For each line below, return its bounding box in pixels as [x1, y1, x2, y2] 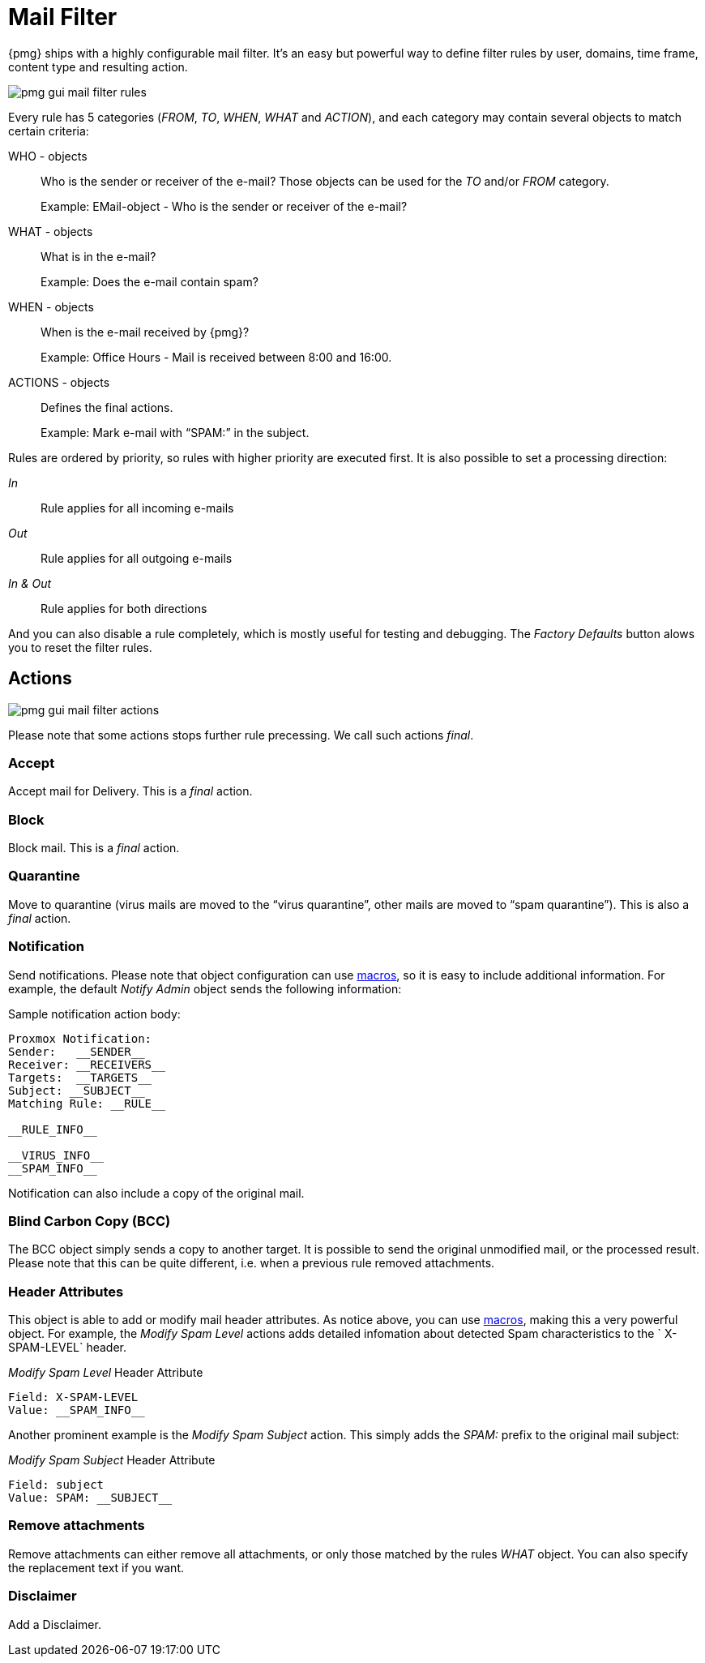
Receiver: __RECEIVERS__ [8, 1057, 165, 1071]
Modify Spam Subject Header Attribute [8, 1453, 216, 1468]
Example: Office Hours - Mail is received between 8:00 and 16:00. [41, 349, 392, 364]
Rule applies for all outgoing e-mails [41, 551, 233, 565]
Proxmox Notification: [8, 1031, 152, 1045]
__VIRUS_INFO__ [8, 1148, 105, 1162]
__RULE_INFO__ [8, 1122, 97, 1136]
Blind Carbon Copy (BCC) [8, 1212, 171, 1229]
